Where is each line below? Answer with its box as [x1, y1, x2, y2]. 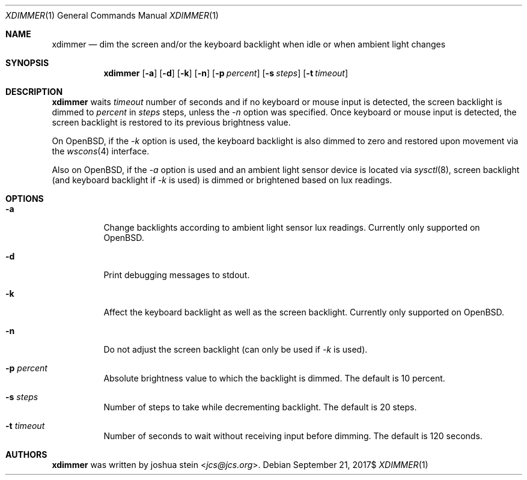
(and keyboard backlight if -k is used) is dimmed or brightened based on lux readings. [52, 175, 392, 185]
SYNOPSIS [5, 58, 49, 68]
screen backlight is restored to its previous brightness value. [52, 117, 291, 127]
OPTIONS [5, 193, 44, 204]
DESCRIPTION [5, 87, 63, 97]
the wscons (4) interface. [52, 146, 150, 156]
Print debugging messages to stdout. [103, 270, 250, 280]
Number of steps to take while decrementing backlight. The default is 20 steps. [103, 402, 417, 412]
